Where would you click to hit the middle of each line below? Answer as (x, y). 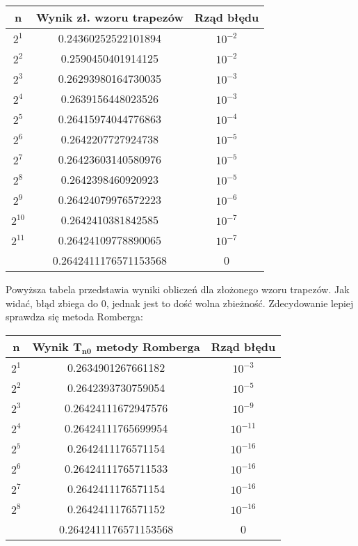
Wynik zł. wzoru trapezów (110, 17)
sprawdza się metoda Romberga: (74, 317)
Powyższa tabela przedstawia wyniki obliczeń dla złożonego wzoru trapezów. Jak (178, 289)
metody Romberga (148, 346)
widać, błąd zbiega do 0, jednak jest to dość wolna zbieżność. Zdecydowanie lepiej (180, 303)
